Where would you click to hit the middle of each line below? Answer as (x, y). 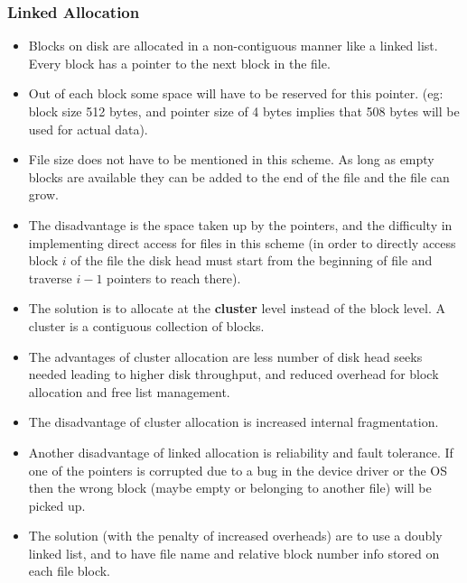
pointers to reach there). (174, 278)
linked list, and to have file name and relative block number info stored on (234, 553)
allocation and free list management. (129, 391)
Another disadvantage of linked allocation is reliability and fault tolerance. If (241, 452)
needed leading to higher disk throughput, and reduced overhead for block (233, 374)
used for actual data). (88, 129)
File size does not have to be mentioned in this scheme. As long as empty (231, 159)
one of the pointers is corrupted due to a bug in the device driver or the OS (238, 470)
